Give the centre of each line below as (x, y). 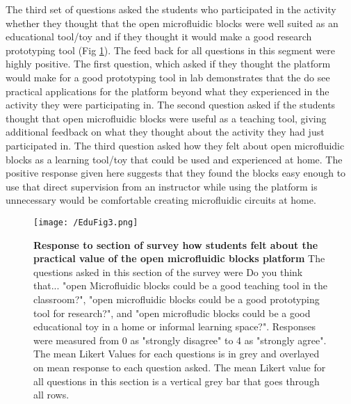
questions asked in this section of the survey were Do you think (168, 272)
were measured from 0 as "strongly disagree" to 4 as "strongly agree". (180, 340)
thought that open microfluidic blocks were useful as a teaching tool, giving (166, 118)
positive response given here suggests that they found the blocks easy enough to (176, 173)
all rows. (51, 395)
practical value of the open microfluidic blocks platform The (179, 258)
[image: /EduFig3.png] (86, 222)
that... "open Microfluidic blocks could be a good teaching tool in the (181, 285)
